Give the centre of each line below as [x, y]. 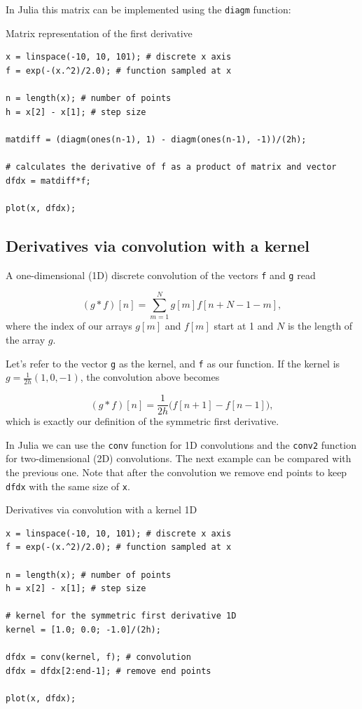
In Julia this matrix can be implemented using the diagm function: [148, 9]
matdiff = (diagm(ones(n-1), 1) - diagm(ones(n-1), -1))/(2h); [156, 139]
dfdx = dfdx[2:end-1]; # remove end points [109, 671]
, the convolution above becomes [150, 377]
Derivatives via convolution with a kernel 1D [102, 509]
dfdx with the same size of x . [68, 486]
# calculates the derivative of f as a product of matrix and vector [171, 167]
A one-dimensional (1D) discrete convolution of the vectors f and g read [161, 275]
